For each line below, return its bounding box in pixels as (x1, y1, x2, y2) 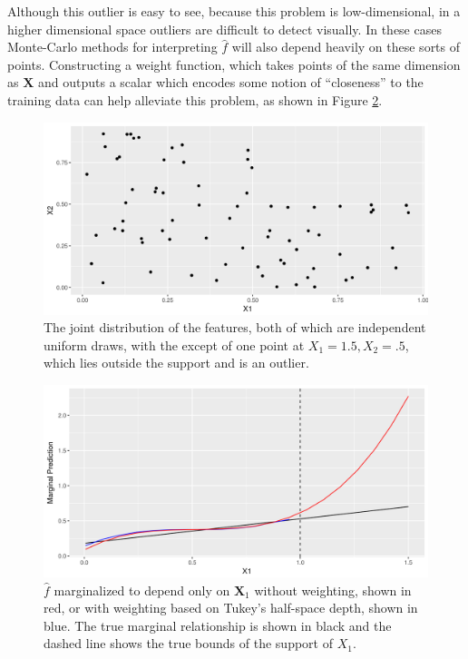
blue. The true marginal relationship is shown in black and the (44, 615, 392, 634)
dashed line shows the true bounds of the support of (44, 634, 333, 653)
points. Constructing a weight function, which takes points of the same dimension (7, 54, 461, 74)
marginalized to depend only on (54, 580, 230, 599)
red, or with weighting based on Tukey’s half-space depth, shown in (44, 598, 418, 617)
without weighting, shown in (254, 580, 412, 599)
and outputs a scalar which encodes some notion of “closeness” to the (38, 73, 424, 92)
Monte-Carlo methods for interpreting (7, 37, 218, 56)
